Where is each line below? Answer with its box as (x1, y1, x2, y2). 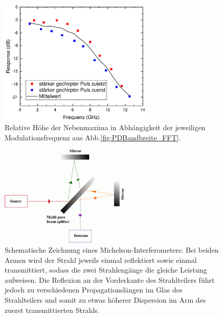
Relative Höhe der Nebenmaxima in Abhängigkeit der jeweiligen (5, 122, 206, 133)
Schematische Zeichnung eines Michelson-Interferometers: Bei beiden (5, 244, 219, 255)
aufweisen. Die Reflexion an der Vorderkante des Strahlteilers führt (5, 274, 215, 285)
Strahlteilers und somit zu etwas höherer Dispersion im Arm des (5, 294, 206, 305)
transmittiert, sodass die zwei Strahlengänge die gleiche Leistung (5, 264, 207, 275)
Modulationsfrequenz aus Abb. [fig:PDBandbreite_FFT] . (5, 132, 181, 142)
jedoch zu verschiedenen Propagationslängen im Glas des (5, 284, 183, 295)
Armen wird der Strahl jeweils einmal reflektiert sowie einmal (5, 254, 197, 265)
